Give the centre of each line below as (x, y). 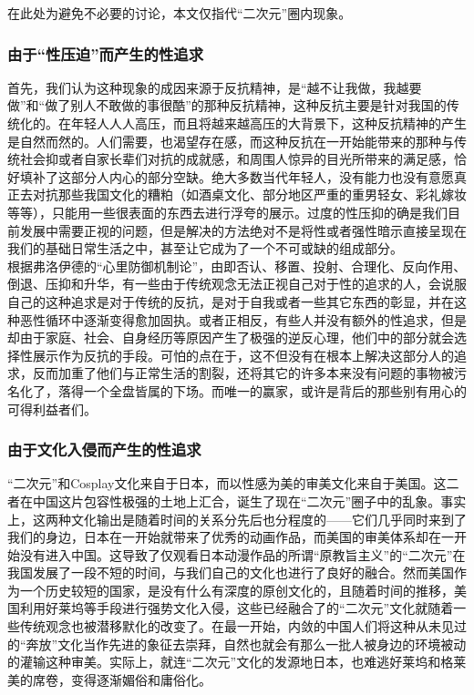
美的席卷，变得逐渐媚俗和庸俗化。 (109, 679)
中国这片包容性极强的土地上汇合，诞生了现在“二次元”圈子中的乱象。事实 (249, 501)
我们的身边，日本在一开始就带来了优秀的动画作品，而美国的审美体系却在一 (231, 537)
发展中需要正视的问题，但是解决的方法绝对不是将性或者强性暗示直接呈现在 (243, 230)
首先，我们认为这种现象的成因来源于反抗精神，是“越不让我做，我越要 (215, 87)
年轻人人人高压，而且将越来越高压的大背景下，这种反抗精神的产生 (268, 123)
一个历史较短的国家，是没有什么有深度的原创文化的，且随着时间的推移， (237, 590)
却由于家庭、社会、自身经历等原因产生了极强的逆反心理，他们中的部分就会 (231, 337)
